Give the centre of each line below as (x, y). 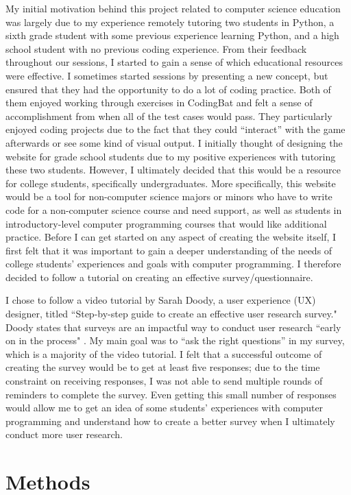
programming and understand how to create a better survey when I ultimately (170, 421)
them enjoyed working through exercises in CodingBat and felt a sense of (159, 102)
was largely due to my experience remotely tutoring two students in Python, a (170, 22)
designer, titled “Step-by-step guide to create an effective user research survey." (171, 314)
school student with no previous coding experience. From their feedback (156, 48)
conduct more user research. (64, 434)
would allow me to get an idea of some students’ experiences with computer (165, 408)
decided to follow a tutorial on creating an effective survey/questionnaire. (159, 277)
